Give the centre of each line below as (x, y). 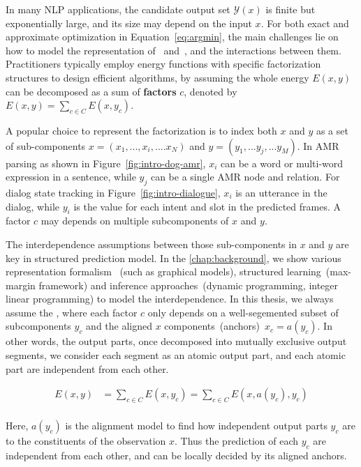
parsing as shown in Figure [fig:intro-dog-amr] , (106, 163)
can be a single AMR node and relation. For (245, 177)
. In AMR (318, 145)
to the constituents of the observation (86, 441)
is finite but (290, 9)
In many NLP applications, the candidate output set (118, 9)
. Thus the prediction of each (237, 441)
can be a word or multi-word (282, 163)
